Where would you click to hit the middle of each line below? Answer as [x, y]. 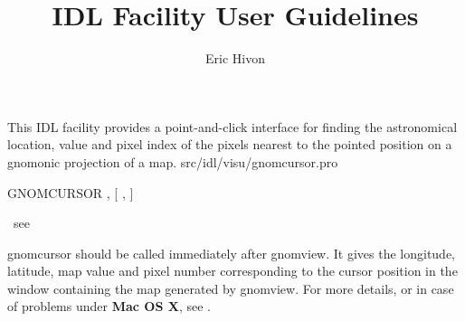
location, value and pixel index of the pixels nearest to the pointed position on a [230, 144]
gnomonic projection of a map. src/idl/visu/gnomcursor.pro [173, 161]
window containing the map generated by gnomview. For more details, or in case [231, 288]
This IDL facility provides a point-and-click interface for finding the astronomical [232, 126]
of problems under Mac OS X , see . [109, 306]
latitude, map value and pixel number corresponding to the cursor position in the [232, 271]
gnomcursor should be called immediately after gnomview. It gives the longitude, [232, 253]
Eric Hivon [235, 58]
